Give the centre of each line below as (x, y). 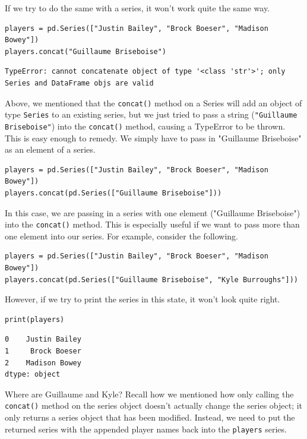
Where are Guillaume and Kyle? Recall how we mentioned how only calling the (149, 394)
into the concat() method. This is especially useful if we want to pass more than (152, 224)
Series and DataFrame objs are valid (79, 83)
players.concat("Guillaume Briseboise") (86, 51)
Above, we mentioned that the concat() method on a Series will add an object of (153, 102)
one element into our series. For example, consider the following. (121, 236)
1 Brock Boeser (43, 351)
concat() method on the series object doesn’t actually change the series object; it (154, 405)
